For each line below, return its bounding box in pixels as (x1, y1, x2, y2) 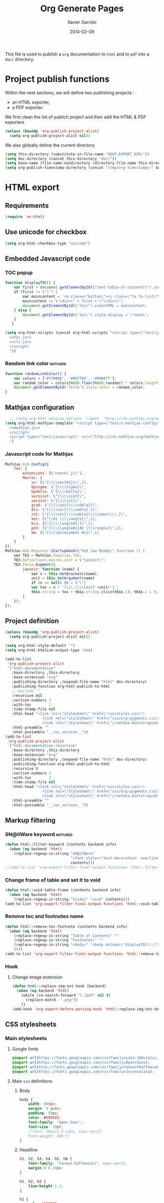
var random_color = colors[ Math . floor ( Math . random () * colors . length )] (14, 380, 163, 385)
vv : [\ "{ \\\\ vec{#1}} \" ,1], (31, 480, 89, 485)
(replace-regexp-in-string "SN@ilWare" (14, 851, 95, 856)
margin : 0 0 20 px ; (28, 1166, 63, 1171)
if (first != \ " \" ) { (14, 290, 58, 294)
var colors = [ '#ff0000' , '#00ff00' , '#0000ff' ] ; (14, 376, 117, 381)
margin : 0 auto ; (28, 1106, 61, 1111)
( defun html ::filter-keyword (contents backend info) (5, 842, 117, 847)
